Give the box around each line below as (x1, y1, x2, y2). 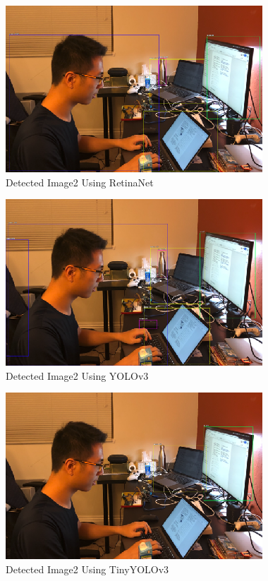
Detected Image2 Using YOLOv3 (6, 368, 149, 383)
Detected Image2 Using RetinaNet (6, 174, 154, 189)
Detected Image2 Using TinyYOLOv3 (6, 561, 169, 576)
